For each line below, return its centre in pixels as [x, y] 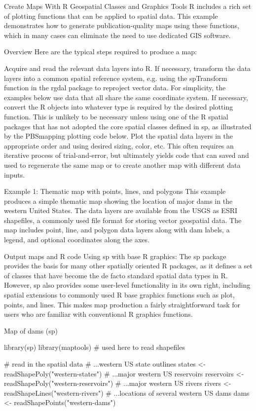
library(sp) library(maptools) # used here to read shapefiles [94, 347]
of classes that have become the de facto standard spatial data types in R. [116, 275]
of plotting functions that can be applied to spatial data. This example [111, 16]
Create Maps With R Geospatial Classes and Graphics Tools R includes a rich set [128, 6]
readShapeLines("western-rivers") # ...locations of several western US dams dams [127, 392]
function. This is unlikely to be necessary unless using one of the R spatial [116, 116]
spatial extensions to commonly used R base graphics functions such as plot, [119, 295]
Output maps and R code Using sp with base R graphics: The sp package [115, 256]
